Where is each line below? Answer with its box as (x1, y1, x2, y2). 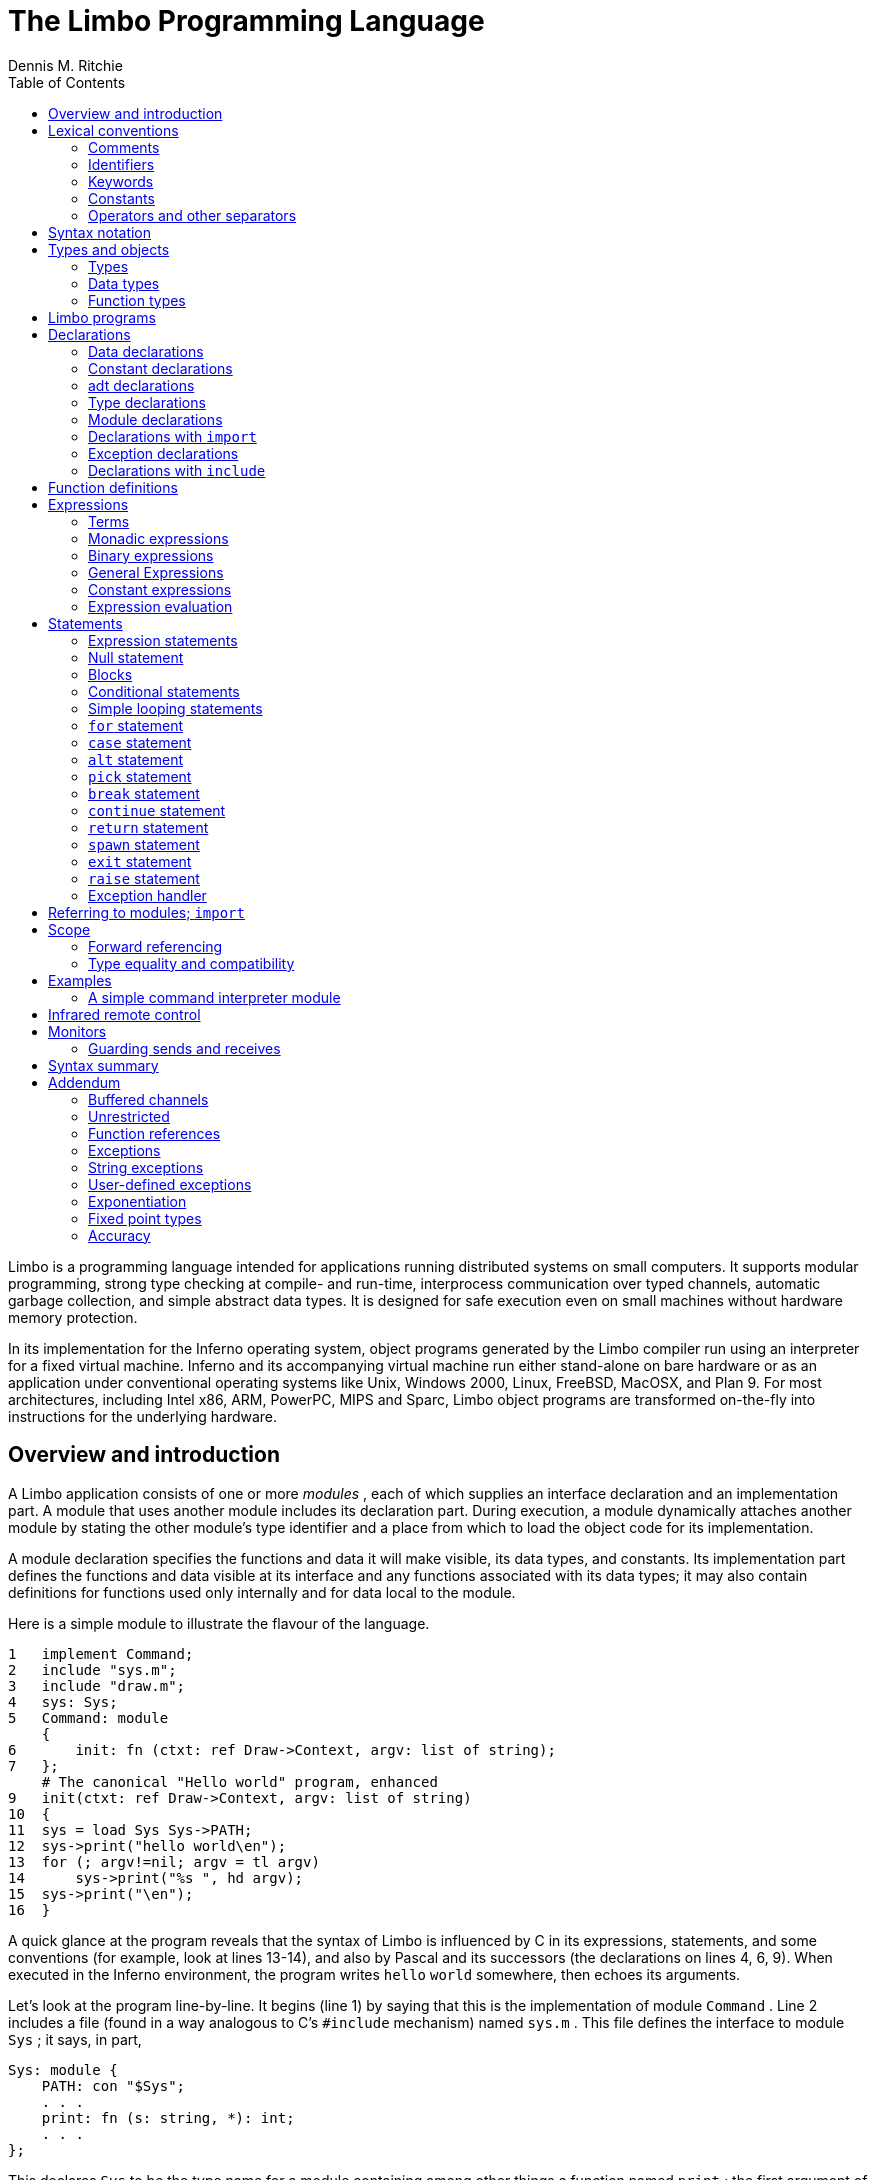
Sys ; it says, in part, (8, 2030, 142, 2048)
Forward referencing (88, 937, 223, 955)
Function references (88, 1124, 221, 1142)
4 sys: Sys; (8, 1693, 118, 1710)
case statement (88, 733, 192, 751)
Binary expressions (88, 546, 214, 564)
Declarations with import (88, 427, 257, 445)
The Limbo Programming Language (8, 4, 485, 38)
